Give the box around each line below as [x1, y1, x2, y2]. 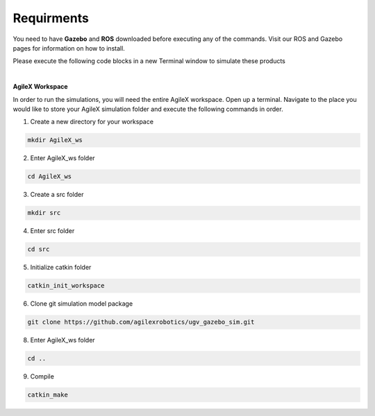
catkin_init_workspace [27, 281, 105, 290]
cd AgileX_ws [27, 173, 72, 180]
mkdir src [27, 209, 61, 217]
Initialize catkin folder [30, 263, 92, 272]
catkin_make [27, 391, 69, 399]
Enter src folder [30, 227, 75, 235]
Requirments [12, 10, 90, 26]
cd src [27, 245, 50, 253]
